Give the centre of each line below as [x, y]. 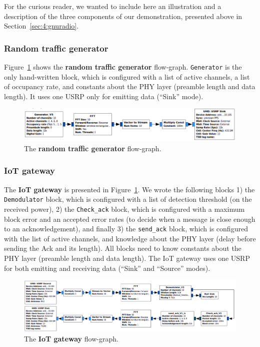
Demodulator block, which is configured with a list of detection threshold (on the [128, 199]
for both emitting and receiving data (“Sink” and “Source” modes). [107, 268]
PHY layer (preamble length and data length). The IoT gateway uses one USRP [127, 258]
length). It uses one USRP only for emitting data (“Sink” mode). [104, 96]
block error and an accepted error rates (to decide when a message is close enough [130, 219]
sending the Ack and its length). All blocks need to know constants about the [123, 248]
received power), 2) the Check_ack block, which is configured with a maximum [124, 209]
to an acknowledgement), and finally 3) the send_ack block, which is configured [126, 229]
